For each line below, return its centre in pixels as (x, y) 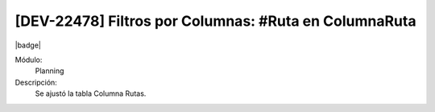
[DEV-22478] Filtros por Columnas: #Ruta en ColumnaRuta (215, 21)
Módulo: (29, 60)
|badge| (28, 45)
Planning (50, 71)
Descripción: (36, 82)
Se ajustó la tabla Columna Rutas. (91, 93)
